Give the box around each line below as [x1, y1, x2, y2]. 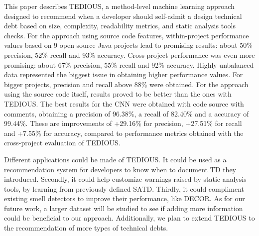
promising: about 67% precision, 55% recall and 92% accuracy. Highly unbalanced [4, 59, 254, 70]
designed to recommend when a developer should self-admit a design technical [4, 10, 242, 21]
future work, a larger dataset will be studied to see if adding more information [4, 203, 243, 213]
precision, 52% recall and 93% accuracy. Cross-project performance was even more [4, 49, 255, 60]
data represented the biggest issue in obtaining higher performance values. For [4, 69, 243, 80]
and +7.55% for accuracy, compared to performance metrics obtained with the [4, 127, 244, 138]
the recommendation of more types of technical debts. [4, 223, 168, 233]
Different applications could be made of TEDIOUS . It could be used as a [4, 154, 227, 164]
